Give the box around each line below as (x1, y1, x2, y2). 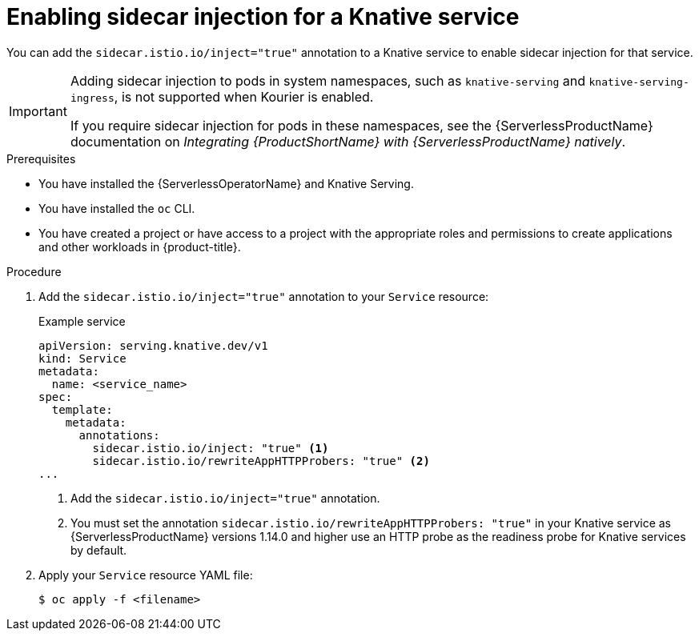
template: (51, 403, 113, 416)
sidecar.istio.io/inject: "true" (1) (92, 441, 329, 455)
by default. (70, 543, 127, 557)
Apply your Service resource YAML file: (38, 567, 253, 582)
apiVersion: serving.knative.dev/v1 (38, 339, 268, 352)
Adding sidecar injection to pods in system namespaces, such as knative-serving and (70, 72, 586, 89)
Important (9, 102, 67, 119)
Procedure (6, 264, 62, 278)
